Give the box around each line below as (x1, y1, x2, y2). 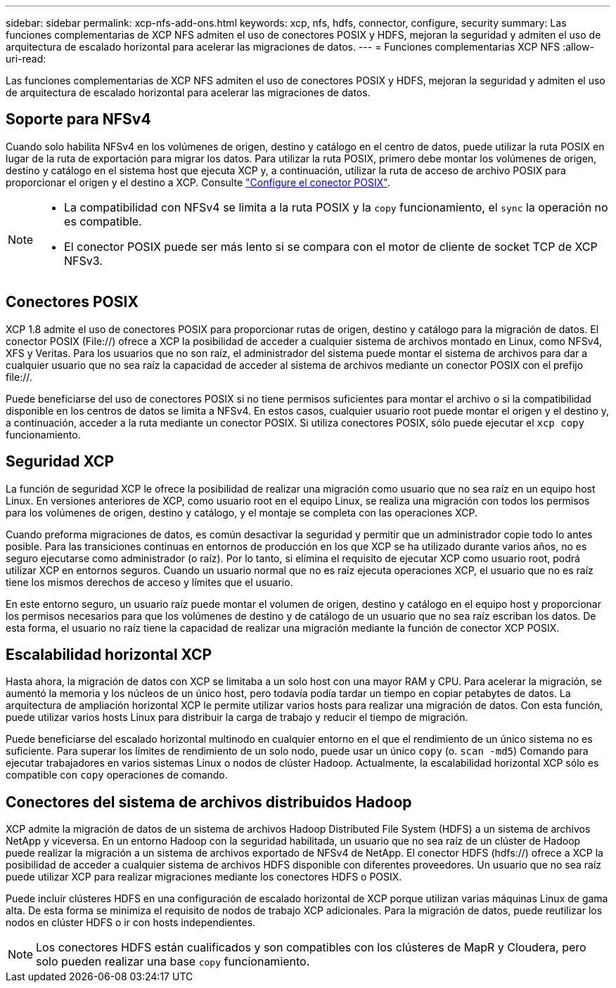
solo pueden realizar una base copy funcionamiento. (36, 954, 310, 969)
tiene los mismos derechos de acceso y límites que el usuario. (6, 576, 293, 588)
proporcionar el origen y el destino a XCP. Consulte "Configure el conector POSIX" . (6, 176, 390, 188)
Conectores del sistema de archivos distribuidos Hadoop (6, 793, 412, 811)
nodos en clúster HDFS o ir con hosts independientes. (6, 916, 256, 929)
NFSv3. (64, 253, 103, 268)
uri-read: (6, 53, 46, 65)
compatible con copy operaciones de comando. (6, 769, 228, 781)
